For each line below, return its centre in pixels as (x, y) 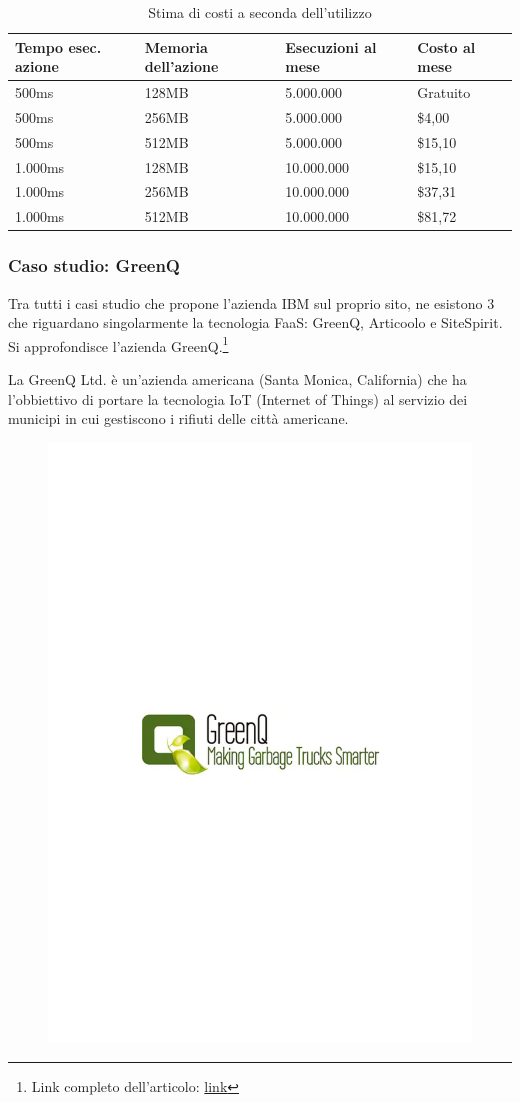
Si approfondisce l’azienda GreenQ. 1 (118, 344)
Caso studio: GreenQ (94, 265)
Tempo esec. (58, 46)
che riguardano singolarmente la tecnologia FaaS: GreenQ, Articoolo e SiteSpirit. (255, 322)
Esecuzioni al (331, 46)
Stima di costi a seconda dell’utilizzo (260, 12)
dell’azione (181, 66)
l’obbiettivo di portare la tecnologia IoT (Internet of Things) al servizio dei (238, 398)
